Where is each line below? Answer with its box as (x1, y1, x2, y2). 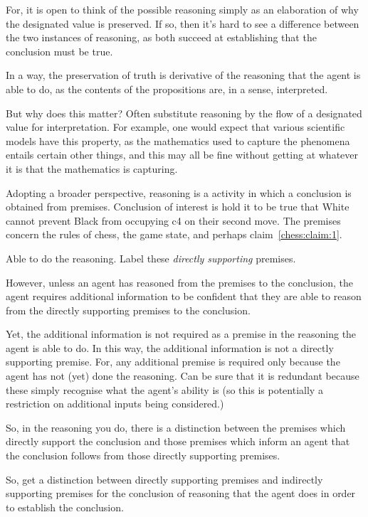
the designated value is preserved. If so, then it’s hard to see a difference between (6, 16, 359, 31)
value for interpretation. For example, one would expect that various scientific (6, 119, 345, 134)
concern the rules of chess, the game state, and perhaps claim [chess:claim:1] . (6, 227, 342, 242)
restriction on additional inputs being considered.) (6, 396, 224, 411)
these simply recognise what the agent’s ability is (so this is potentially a (6, 382, 323, 397)
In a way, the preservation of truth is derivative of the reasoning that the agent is (6, 68, 361, 82)
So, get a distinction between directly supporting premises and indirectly (6, 471, 323, 486)
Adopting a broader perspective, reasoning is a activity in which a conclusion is (6, 185, 352, 200)
